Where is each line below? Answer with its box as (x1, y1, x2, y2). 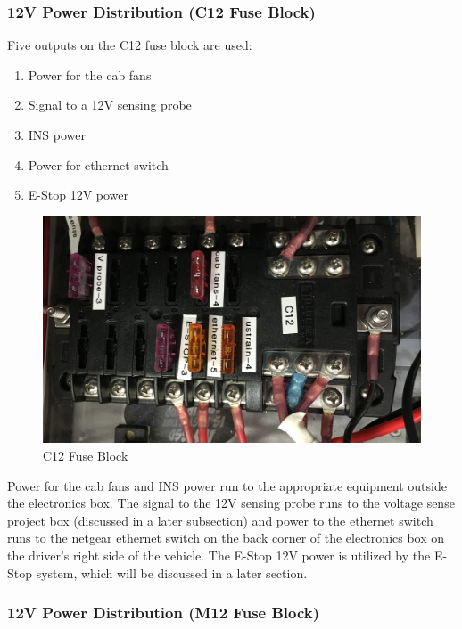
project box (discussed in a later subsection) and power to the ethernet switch (7, 511, 433, 529)
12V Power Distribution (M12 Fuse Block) (7, 601, 320, 624)
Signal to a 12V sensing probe (28, 95, 192, 114)
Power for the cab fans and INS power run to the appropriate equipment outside (7, 476, 447, 494)
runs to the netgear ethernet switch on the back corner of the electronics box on (7, 528, 445, 547)
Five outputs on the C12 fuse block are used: (7, 36, 252, 54)
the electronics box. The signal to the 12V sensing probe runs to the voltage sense (7, 494, 455, 512)
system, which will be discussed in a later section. (36, 563, 308, 582)
